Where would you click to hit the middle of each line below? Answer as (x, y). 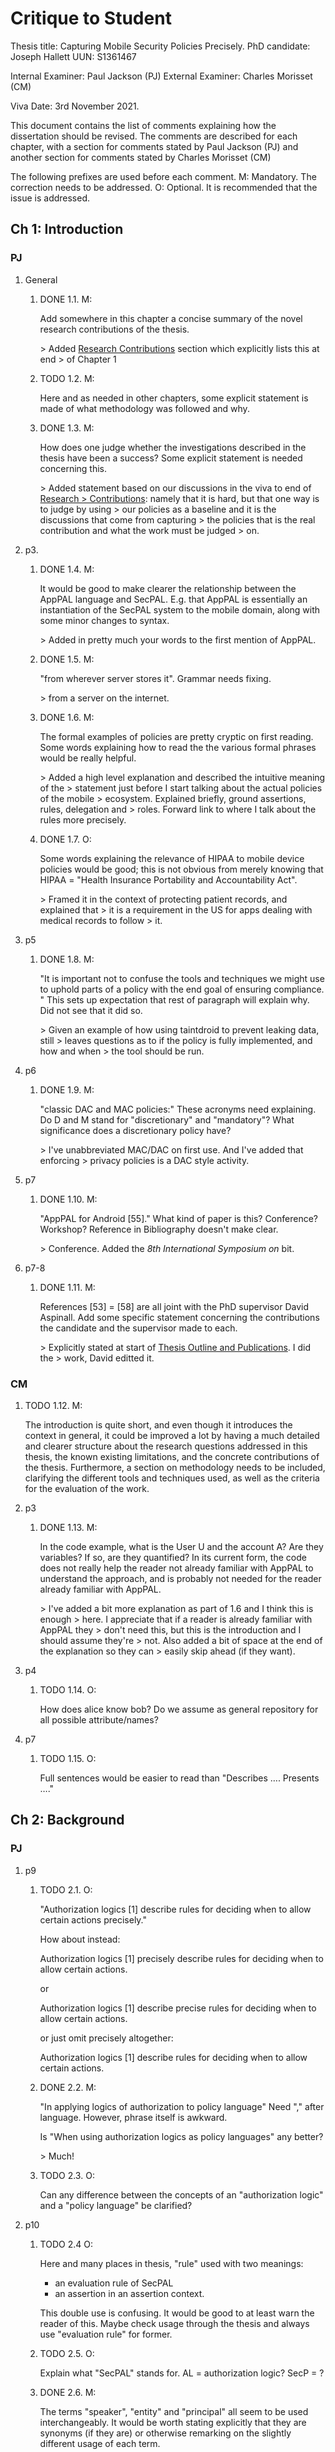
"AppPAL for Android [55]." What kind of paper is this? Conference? (179, 1218)
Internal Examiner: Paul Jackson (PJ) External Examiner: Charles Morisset (161, 76)
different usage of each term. (100, 2443)
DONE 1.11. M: (67, 1287)
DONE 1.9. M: (67, 1089)
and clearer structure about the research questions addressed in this (166, 1446)
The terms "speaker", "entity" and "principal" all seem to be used (174, 2411)
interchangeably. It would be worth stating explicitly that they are (173, 2422)
